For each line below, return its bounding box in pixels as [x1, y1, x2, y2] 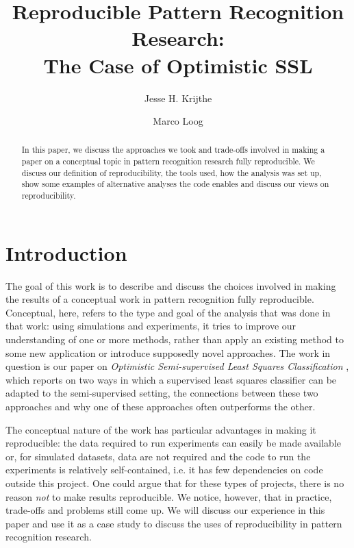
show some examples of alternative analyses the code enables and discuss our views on [21, 178, 329, 190]
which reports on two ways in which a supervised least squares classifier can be [5, 372, 337, 386]
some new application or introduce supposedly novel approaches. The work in [5, 345, 331, 360]
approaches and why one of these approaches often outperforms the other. [5, 399, 316, 414]
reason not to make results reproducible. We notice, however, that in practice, [5, 489, 332, 503]
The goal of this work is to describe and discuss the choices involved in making [5, 278, 336, 292]
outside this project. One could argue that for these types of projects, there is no [5, 476, 344, 490]
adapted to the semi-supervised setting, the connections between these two [5, 386, 318, 400]
